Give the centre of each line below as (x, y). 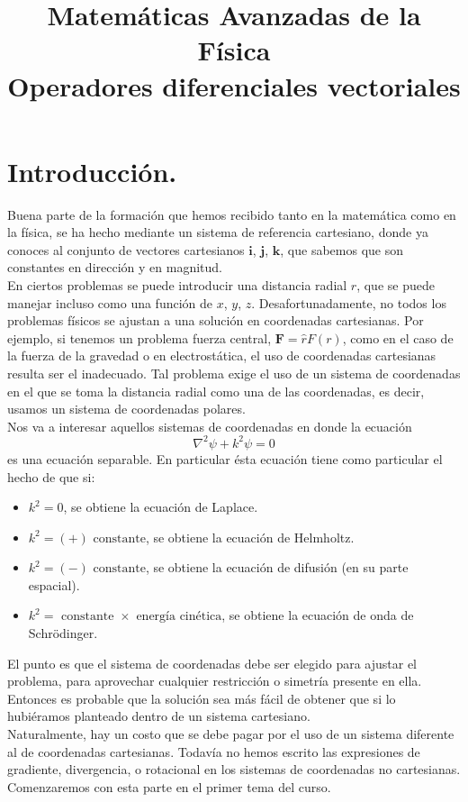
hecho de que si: (51, 476)
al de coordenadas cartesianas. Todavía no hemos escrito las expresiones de (214, 751)
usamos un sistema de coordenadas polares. (126, 409)
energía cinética (179, 617)
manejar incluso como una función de (110, 302)
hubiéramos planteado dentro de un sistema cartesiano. (159, 716)
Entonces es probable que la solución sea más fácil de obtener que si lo (202, 698)
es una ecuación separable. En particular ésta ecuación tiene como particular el (225, 458)
